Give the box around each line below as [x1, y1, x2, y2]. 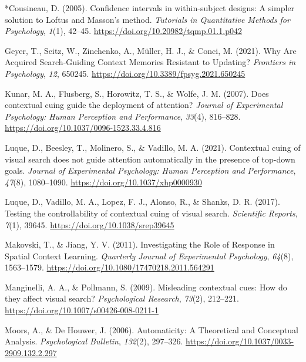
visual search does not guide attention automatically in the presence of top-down [5, 153, 295, 165]
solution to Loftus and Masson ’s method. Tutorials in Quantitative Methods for [5, 13, 290, 25]
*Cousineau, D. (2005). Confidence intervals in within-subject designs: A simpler [5, 2, 295, 13]
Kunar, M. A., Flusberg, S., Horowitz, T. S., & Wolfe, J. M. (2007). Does [5, 87, 269, 99]
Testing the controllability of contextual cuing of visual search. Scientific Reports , [5, 207, 298, 219]
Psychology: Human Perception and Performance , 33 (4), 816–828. [5, 110, 241, 122]
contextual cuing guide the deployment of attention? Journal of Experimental [5, 99, 283, 111]
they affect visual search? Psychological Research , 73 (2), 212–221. [5, 292, 239, 305]
